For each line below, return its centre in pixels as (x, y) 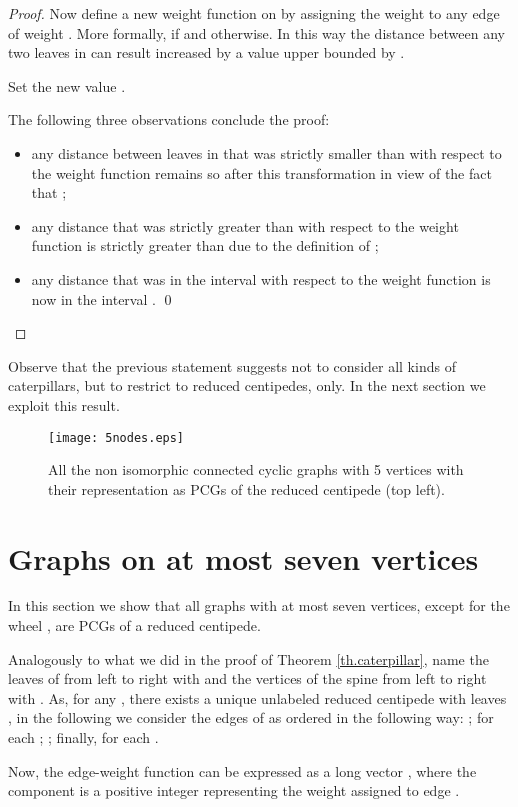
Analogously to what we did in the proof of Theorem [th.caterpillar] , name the (248, 658)
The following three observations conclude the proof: (169, 119)
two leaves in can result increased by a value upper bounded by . (206, 52)
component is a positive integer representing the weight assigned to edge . (234, 790)
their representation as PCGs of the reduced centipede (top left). (246, 488)
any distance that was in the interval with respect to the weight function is (261, 278)
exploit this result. (64, 404)
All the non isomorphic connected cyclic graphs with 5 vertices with (256, 469)
